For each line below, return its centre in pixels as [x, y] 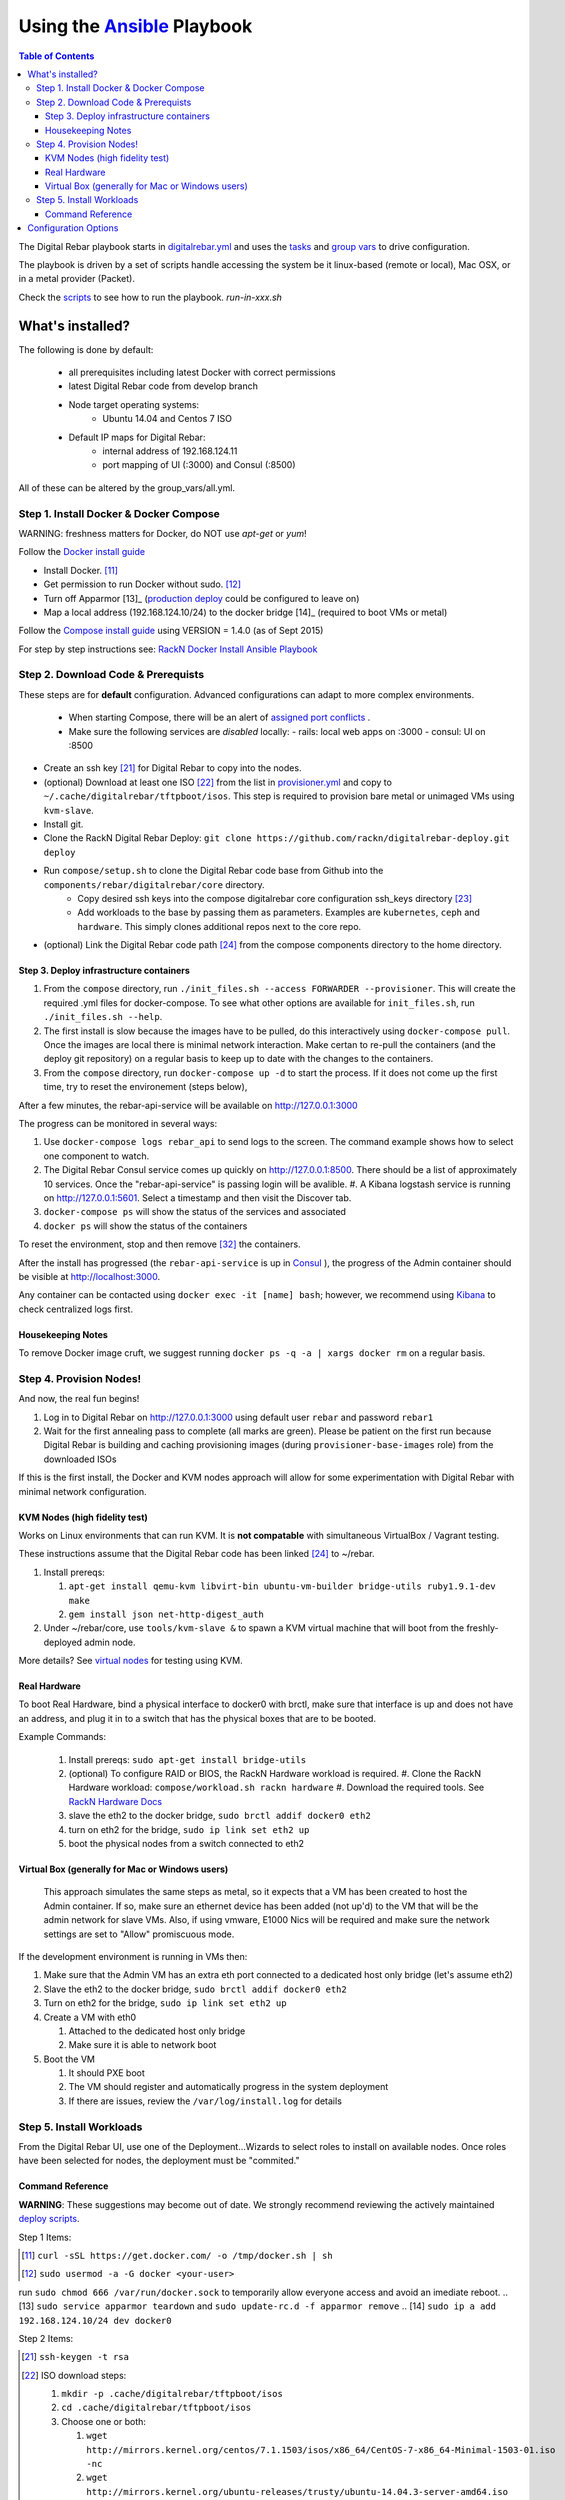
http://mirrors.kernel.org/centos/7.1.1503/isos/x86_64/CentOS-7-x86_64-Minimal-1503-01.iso [321, 2449]
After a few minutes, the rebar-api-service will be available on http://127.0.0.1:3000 [188, 1105]
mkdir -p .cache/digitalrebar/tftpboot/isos [172, 2394]
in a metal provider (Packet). [76, 279]
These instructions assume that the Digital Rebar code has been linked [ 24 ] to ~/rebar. [196, 1554]
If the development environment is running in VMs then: [133, 1956]
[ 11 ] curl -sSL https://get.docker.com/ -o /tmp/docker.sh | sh [177, 2255]
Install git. [63, 824]
